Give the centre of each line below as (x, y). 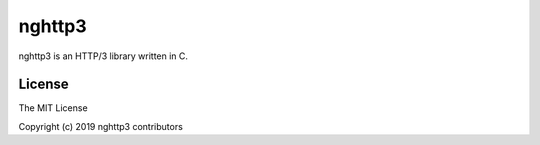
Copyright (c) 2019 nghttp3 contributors (101, 126)
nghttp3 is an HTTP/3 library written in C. (103, 56)
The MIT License (53, 108)
